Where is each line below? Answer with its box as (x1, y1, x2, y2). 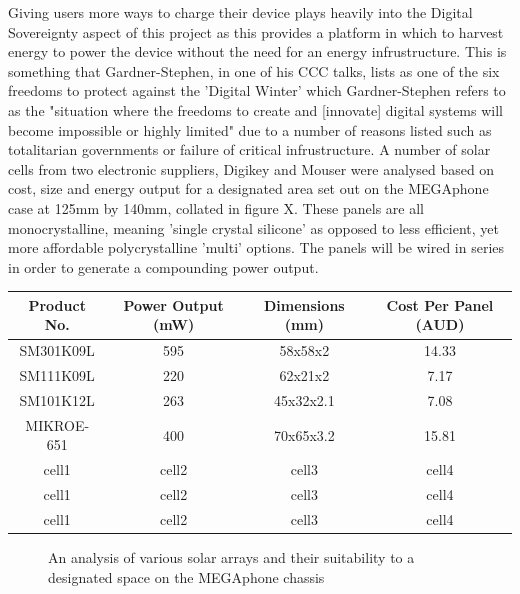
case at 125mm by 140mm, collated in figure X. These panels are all (8, 197, 424, 218)
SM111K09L (19, 365, 95, 386)
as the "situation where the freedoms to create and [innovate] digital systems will (8, 99, 503, 120)
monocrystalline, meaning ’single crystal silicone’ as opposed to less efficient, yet (8, 217, 500, 238)
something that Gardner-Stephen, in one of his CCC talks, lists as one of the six (8, 60, 500, 81)
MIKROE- (25, 414, 90, 435)
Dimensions (263, 294, 345, 315)
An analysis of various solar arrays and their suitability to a (48, 547, 415, 567)
